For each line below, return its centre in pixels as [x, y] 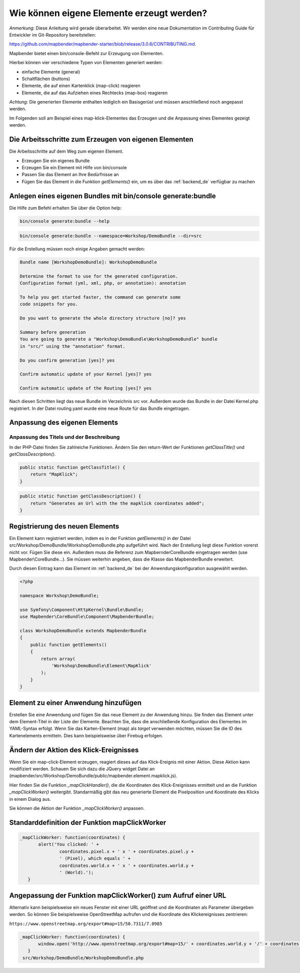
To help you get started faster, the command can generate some [100, 297]
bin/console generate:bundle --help [65, 221]
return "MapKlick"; [54, 474]
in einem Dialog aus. [30, 799]
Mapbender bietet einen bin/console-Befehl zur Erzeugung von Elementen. [86, 53]
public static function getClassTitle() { [72, 467]
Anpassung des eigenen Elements [64, 423]
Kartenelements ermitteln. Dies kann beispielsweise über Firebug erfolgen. [86, 735]
